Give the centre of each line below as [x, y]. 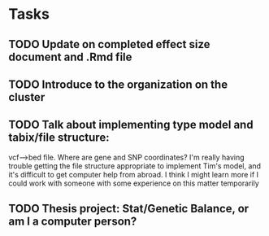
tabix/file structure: [59, 138]
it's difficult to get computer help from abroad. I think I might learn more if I [133, 174]
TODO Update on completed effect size [109, 44]
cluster [27, 97]
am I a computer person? [73, 222]
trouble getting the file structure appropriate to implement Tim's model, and [135, 166]
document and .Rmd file [70, 57]
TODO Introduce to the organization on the [118, 84]
